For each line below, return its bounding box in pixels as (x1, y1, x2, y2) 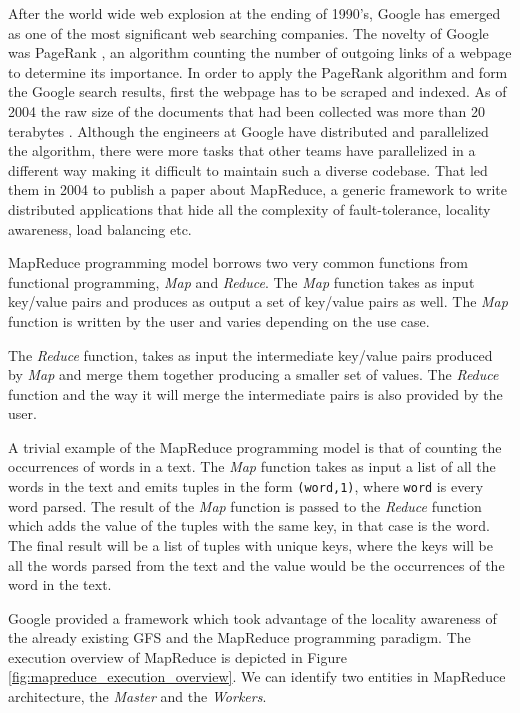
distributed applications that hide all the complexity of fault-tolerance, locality (8, 198, 491, 219)
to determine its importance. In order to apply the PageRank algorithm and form (8, 61, 508, 82)
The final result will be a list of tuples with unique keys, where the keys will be (8, 534, 494, 555)
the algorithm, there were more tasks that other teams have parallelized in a (8, 140, 476, 161)
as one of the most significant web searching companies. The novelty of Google (8, 22, 489, 43)
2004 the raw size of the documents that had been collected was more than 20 (8, 100, 486, 121)
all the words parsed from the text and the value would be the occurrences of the (8, 554, 505, 575)
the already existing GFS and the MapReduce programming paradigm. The (8, 627, 471, 648)
